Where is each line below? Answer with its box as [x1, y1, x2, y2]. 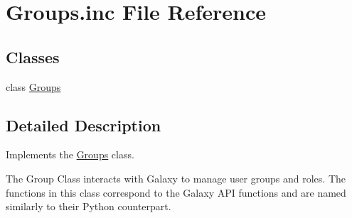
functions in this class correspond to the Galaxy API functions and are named [6, 185, 346, 200]
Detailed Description [6, 114, 161, 136]
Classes [6, 45, 60, 67]
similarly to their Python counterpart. [6, 199, 171, 214]
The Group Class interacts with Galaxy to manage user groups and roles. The [6, 170, 346, 185]
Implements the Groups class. [6, 147, 134, 162]
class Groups [6, 79, 61, 94]
